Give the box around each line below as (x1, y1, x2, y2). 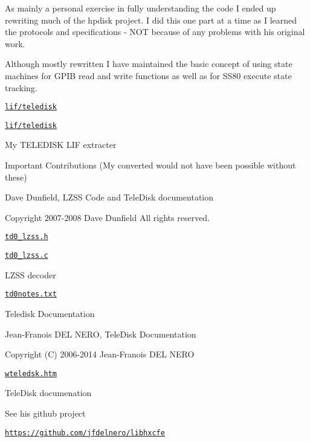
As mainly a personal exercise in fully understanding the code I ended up (5, 2, 276, 14)
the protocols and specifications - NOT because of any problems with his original (5, 25, 305, 38)
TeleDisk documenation (5, 386, 92, 399)
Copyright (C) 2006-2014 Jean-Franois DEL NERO (5, 348, 195, 360)
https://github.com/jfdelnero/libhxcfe (5, 428, 165, 437)
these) (5, 170, 27, 183)
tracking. (5, 81, 37, 94)
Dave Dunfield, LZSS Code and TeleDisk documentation (5, 191, 214, 203)
